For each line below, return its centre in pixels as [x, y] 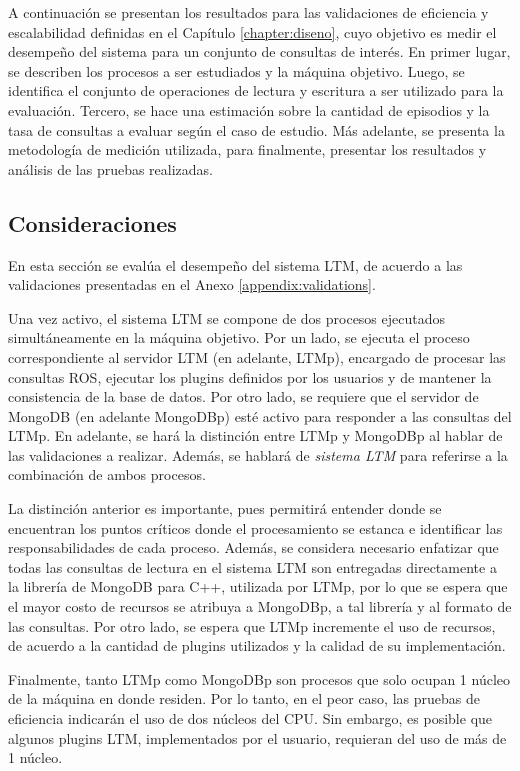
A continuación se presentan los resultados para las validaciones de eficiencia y [248, 12]
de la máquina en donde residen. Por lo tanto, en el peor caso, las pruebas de [244, 698]
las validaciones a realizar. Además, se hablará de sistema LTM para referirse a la [258, 454]
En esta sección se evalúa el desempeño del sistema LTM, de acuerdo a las [235, 264]
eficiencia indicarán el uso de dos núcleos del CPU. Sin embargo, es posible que [250, 718]
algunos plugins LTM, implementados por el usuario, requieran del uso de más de [257, 737]
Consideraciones [92, 222]
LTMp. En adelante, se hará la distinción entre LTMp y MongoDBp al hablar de [255, 435]
